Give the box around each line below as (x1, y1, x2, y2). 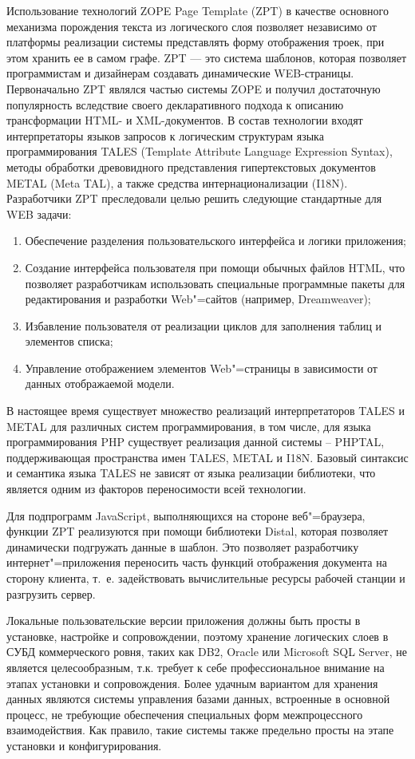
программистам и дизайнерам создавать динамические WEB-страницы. (6, 65, 354, 81)
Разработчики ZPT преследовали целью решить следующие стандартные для (6, 190, 382, 207)
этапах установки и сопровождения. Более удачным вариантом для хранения (6, 674, 378, 691)
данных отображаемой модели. (25, 375, 175, 392)
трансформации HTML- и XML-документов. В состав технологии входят (6, 112, 363, 128)
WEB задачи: (6, 205, 72, 222)
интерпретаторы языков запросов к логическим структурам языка (6, 127, 324, 144)
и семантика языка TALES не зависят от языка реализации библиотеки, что (6, 464, 376, 481)
